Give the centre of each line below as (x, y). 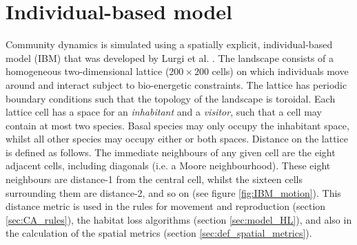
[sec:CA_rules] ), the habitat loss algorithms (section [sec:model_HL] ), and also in (179, 219)
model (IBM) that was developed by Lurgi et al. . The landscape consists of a (170, 57)
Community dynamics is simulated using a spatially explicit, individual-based (169, 44)
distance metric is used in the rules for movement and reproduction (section (166, 206)
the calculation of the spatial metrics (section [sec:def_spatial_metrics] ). (159, 233)
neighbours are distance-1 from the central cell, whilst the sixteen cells (154, 179)
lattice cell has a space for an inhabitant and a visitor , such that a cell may (164, 112)
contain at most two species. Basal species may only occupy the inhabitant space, (177, 125)
